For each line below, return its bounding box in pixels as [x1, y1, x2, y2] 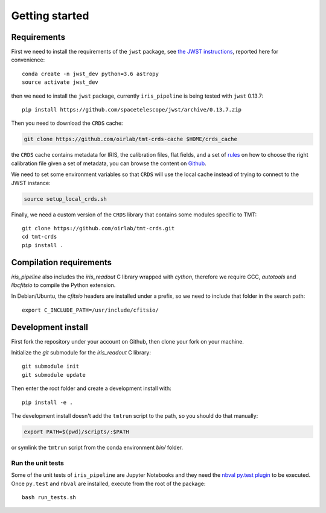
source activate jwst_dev [22, 79, 99, 86]
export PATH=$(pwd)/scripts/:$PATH [24, 429, 129, 435]
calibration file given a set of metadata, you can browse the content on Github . [11, 160, 206, 167]
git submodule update [22, 371, 86, 378]
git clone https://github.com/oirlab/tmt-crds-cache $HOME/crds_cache [24, 136, 238, 143]
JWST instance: [11, 179, 51, 186]
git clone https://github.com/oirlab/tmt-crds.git [22, 225, 175, 231]
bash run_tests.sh [22, 494, 77, 500]
